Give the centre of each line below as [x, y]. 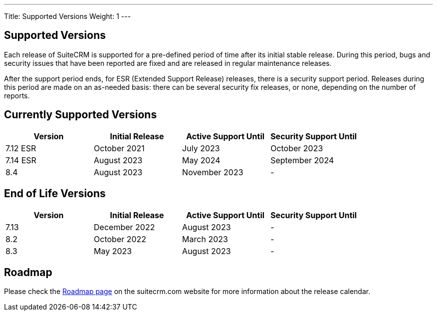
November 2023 [213, 172]
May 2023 [113, 251]
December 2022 [124, 227]
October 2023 [297, 148]
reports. [17, 95]
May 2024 [201, 160]
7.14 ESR [21, 160]
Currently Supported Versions [81, 115]
